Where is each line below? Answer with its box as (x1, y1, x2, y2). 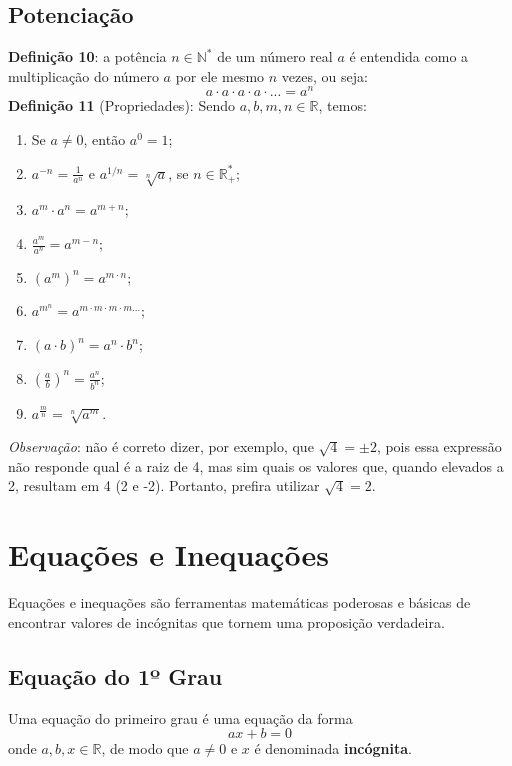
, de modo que (101, 738, 189, 759)
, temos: (318, 95, 367, 116)
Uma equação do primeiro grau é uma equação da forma (8, 707, 353, 728)
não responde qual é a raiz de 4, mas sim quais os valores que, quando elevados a (8, 455, 504, 476)
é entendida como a (349, 46, 469, 67)
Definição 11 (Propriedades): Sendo (8, 95, 235, 116)
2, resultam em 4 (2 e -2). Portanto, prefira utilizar (8, 475, 320, 496)
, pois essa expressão (376, 436, 502, 457)
